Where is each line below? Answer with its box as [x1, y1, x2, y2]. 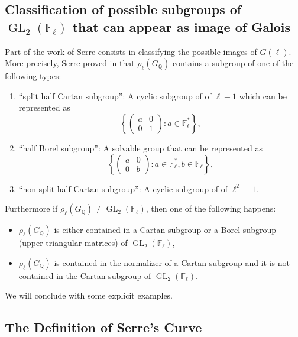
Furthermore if [5, 202, 58, 215]
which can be [239, 89, 287, 102]
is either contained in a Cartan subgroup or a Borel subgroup [54, 223, 276, 236]
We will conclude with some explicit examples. [5, 289, 173, 302]
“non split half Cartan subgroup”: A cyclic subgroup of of [18, 182, 228, 195]
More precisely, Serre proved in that [5, 57, 135, 69]
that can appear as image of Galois [72, 17, 290, 35]
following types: [5, 70, 61, 82]
